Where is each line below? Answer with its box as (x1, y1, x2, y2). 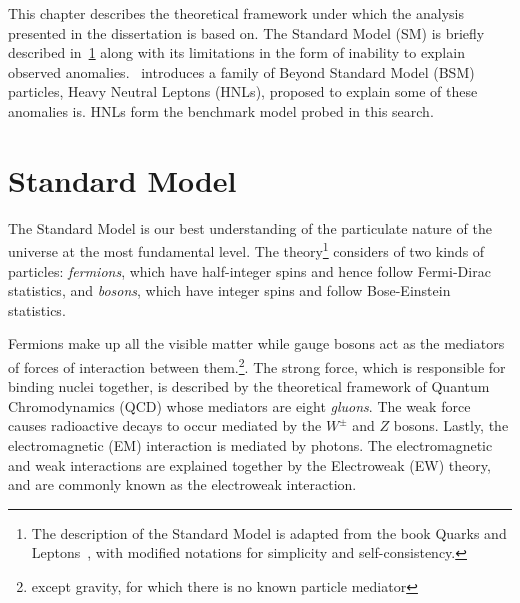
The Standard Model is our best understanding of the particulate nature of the (8, 217, 492, 238)
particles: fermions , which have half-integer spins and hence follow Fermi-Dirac (8, 260, 491, 281)
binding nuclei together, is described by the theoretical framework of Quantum (8, 376, 490, 397)
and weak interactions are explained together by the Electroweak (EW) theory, (8, 454, 491, 475)
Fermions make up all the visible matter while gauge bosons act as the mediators (8, 333, 505, 354)
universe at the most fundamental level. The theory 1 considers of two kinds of (8, 238, 485, 261)
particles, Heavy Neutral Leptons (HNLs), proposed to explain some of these (8, 81, 478, 102)
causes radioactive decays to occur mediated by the (8, 415, 322, 436)
